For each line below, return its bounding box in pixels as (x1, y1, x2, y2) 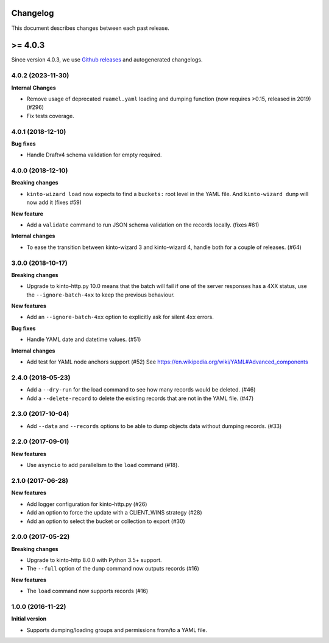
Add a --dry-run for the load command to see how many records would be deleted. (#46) (26, 386, 256, 393)
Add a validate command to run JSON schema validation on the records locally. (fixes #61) (26, 221, 260, 228)
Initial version (11, 615, 47, 622)
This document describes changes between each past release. (11, 24, 170, 32)
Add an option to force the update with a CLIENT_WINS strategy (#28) (26, 509, 202, 516)
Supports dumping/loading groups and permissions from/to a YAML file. (26, 626, 207, 633)
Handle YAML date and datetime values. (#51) (26, 336, 141, 343)
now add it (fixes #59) (26, 199, 82, 206)
